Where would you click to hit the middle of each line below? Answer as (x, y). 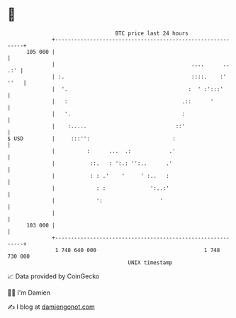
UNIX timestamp (150, 262)
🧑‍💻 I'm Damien (29, 293)
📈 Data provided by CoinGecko (54, 276)
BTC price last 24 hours (152, 33)
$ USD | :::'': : (91, 138)
